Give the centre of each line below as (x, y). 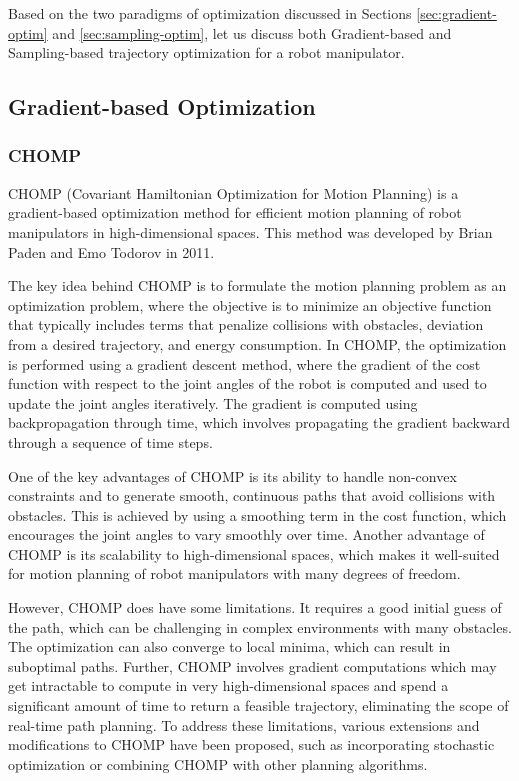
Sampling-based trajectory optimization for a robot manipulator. (206, 52)
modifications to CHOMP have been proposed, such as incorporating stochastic (251, 744)
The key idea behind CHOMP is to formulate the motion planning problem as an (257, 285)
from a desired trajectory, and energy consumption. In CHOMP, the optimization (257, 343)
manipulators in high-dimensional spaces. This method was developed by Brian (250, 231)
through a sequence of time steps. (110, 441)
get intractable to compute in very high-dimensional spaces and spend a (228, 685)
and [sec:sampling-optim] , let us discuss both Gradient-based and (252, 32)
